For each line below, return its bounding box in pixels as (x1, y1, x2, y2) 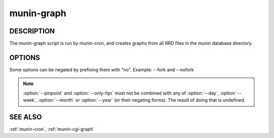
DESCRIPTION (9, 27, 55, 35)
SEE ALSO (9, 113, 42, 121)
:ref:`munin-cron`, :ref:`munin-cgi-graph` (9, 126, 95, 132)
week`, (23, 97, 38, 103)
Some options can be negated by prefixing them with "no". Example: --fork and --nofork (9, 66, 194, 73)
